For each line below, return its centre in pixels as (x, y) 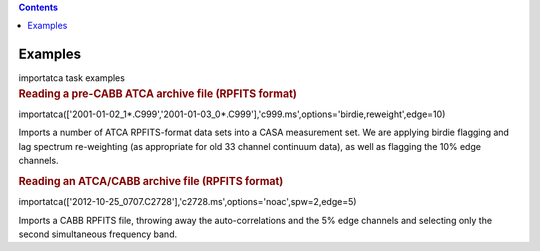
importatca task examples (71, 78)
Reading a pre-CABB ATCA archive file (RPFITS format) (157, 93)
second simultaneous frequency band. (98, 234)
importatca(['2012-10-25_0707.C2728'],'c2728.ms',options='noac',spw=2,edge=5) (187, 202)
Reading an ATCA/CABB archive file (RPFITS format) (151, 181)
